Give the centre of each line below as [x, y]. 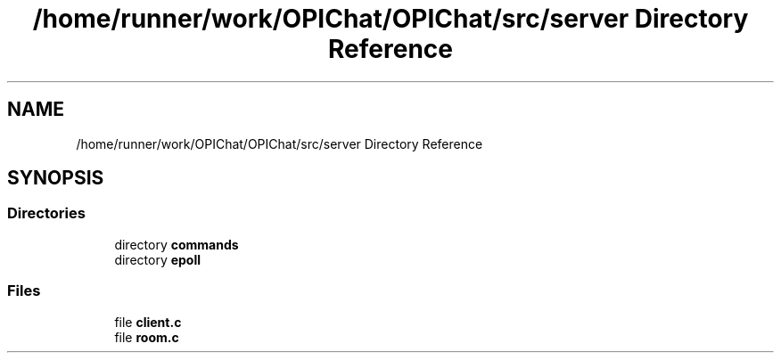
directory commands [177, 244]
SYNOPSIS [56, 178]
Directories [46, 213]
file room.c [147, 337]
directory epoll [158, 259]
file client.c [148, 322]
